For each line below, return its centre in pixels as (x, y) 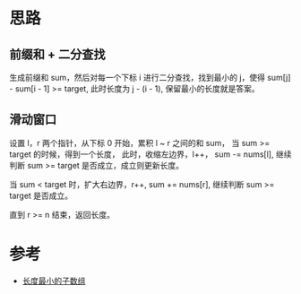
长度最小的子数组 (54, 281)
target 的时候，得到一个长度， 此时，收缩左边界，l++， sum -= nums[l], (142, 154)
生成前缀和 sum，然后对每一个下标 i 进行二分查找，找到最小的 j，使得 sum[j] (150, 78)
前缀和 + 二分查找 (57, 54)
